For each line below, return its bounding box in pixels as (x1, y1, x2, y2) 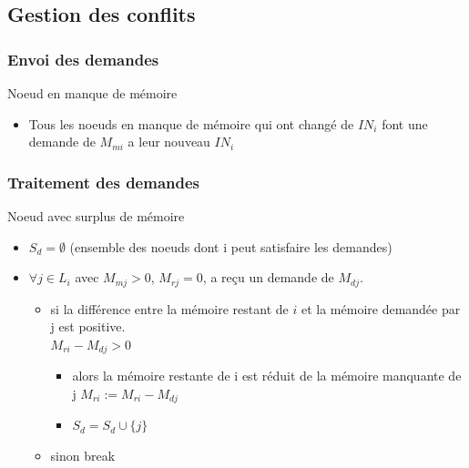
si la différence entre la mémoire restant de (50, 299, 289, 318)
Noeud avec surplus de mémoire (7, 207, 185, 225)
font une (382, 114, 428, 133)
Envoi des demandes (7, 47, 159, 70)
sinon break (50, 445, 116, 464)
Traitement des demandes (7, 170, 199, 193)
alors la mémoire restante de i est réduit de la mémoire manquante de (72, 366, 462, 385)
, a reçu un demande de (202, 268, 334, 287)
